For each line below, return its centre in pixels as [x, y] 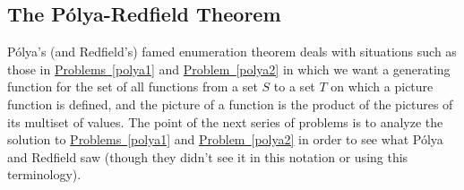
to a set [294, 86]
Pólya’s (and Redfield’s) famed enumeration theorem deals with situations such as [232, 52]
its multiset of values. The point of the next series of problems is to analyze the [225, 121]
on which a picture [382, 86]
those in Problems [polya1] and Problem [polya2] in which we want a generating [229, 69]
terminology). [44, 174]
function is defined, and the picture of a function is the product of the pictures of [230, 104]
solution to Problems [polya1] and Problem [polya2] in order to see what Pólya [225, 139]
